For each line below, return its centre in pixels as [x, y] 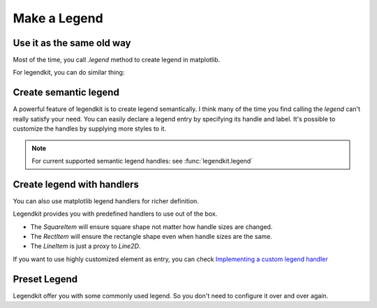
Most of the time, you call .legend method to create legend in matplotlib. [117, 60]
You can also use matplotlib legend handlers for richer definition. [106, 201]
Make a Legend [58, 18]
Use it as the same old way [72, 43]
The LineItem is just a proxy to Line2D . [86, 246]
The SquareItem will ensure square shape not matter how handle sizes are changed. [151, 226]
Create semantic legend [66, 93]
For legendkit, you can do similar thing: [69, 73]
